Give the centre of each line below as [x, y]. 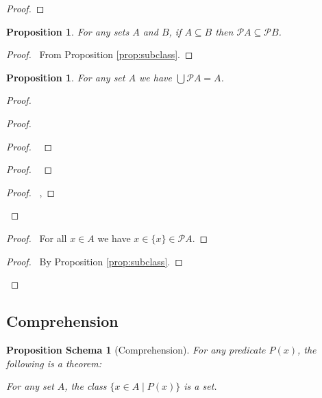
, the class [86, 386]
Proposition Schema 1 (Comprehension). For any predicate [136, 349]
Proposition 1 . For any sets [68, 31]
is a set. [200, 386]
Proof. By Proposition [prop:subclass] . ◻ [95, 261]
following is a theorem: [54, 363]
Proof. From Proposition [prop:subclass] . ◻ [100, 54]
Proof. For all [37, 238]
